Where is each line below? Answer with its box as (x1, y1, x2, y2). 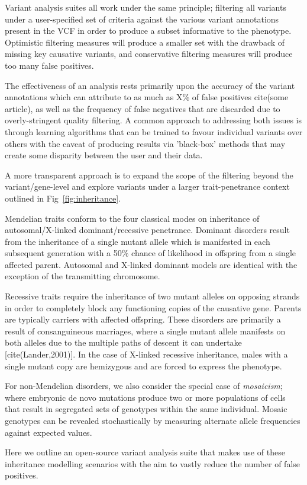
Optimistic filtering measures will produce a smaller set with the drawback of (5, 36, 285, 48)
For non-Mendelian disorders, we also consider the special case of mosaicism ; (5, 379, 283, 392)
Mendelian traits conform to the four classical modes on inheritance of (5, 212, 260, 224)
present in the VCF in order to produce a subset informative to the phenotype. (5, 24, 292, 37)
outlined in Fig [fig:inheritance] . (5, 192, 121, 204)
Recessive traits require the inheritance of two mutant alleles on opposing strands (5, 290, 300, 302)
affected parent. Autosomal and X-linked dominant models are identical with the (5, 258, 298, 270)
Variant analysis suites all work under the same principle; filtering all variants (5, 1, 286, 13)
